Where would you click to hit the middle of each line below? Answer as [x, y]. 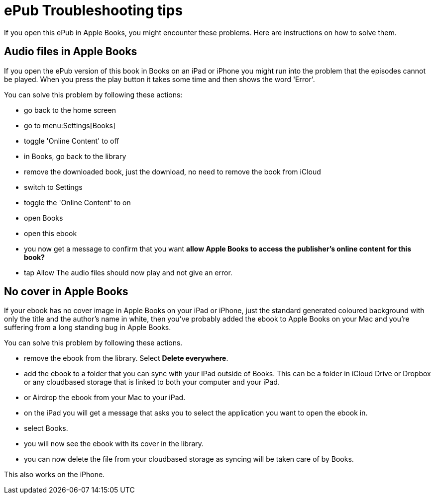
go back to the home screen [70, 110]
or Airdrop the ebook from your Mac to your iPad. [105, 398]
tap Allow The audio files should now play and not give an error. [128, 272]
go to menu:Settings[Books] [70, 125]
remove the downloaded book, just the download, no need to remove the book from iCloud [172, 171]
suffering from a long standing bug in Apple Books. [88, 328]
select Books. [46, 428]
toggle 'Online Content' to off [72, 141]
